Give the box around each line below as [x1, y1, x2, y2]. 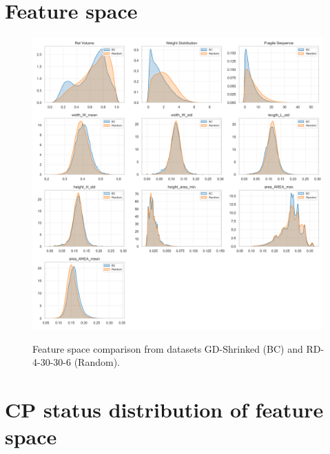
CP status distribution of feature [5, 395, 324, 424]
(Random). [74, 355, 120, 369]
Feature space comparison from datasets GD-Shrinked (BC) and [32, 341, 303, 355]
